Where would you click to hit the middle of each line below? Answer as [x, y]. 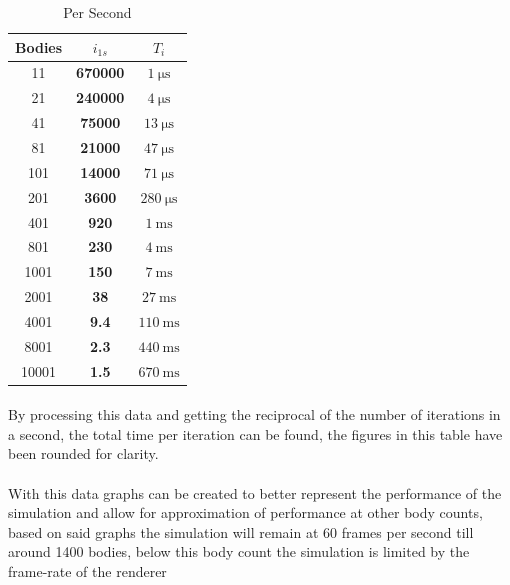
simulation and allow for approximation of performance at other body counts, [245, 512]
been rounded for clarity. [83, 453]
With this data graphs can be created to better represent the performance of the [255, 492]
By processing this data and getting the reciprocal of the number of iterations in [254, 414]
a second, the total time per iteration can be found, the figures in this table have [255, 433]
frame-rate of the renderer [87, 571]
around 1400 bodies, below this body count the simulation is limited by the [239, 551]
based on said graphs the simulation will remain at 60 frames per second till [241, 531]
